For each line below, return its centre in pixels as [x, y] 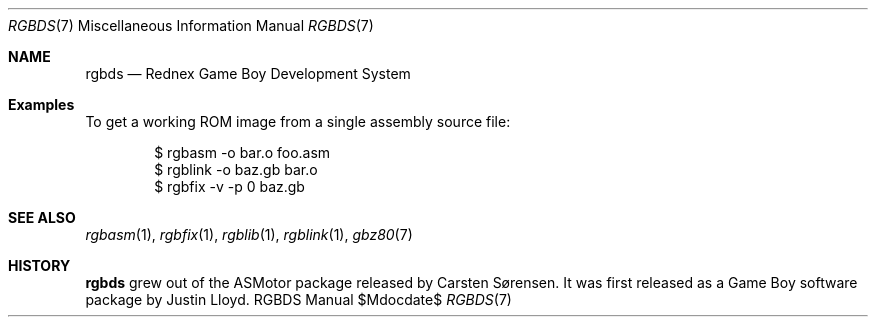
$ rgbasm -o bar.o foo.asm [242, 152]
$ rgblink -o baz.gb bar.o [236, 169]
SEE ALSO [42, 217]
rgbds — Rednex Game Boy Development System [248, 73]
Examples [41, 104]
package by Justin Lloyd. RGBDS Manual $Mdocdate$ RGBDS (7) [298, 299]
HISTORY [39, 265]
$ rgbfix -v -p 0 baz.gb [229, 186]
